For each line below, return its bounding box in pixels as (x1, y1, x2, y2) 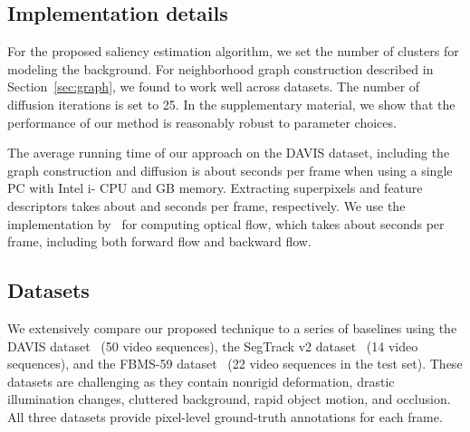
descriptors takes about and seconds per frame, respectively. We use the (7, 196, 406, 215)
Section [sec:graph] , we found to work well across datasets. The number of (7, 77, 420, 96)
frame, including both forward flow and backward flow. (7, 232, 312, 251)
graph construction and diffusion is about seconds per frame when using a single (7, 160, 453, 179)
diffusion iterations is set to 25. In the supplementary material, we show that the (7, 94, 456, 113)
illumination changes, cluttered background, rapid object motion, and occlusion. (7, 389, 451, 408)
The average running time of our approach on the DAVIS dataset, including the (7, 143, 450, 162)
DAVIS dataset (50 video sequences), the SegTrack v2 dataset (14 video (7, 336, 418, 355)
